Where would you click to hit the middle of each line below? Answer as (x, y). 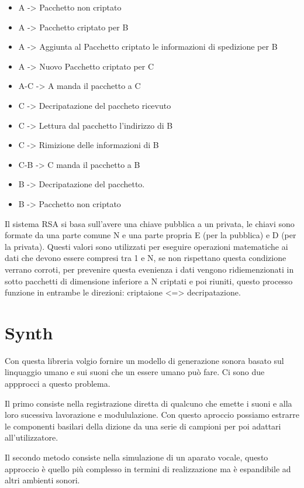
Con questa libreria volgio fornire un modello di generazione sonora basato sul (144, 360)
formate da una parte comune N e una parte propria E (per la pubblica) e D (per (151, 235)
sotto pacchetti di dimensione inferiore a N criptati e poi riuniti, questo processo (149, 281)
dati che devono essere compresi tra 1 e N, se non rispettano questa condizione (146, 258)
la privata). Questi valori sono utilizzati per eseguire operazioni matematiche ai (146, 246)
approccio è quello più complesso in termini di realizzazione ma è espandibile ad (148, 468)
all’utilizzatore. (32, 437)
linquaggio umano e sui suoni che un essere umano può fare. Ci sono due (135, 372)
